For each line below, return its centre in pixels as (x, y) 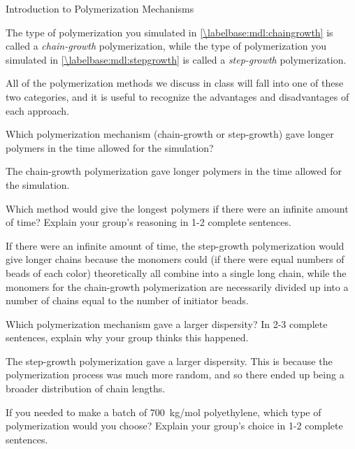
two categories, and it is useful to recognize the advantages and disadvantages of (177, 96)
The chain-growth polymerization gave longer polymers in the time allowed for (174, 171)
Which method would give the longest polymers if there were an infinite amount (177, 208)
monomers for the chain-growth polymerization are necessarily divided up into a (177, 286)
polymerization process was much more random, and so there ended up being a (175, 375)
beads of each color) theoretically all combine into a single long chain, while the (176, 272)
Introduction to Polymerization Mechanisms (100, 8)
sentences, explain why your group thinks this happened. (127, 337)
